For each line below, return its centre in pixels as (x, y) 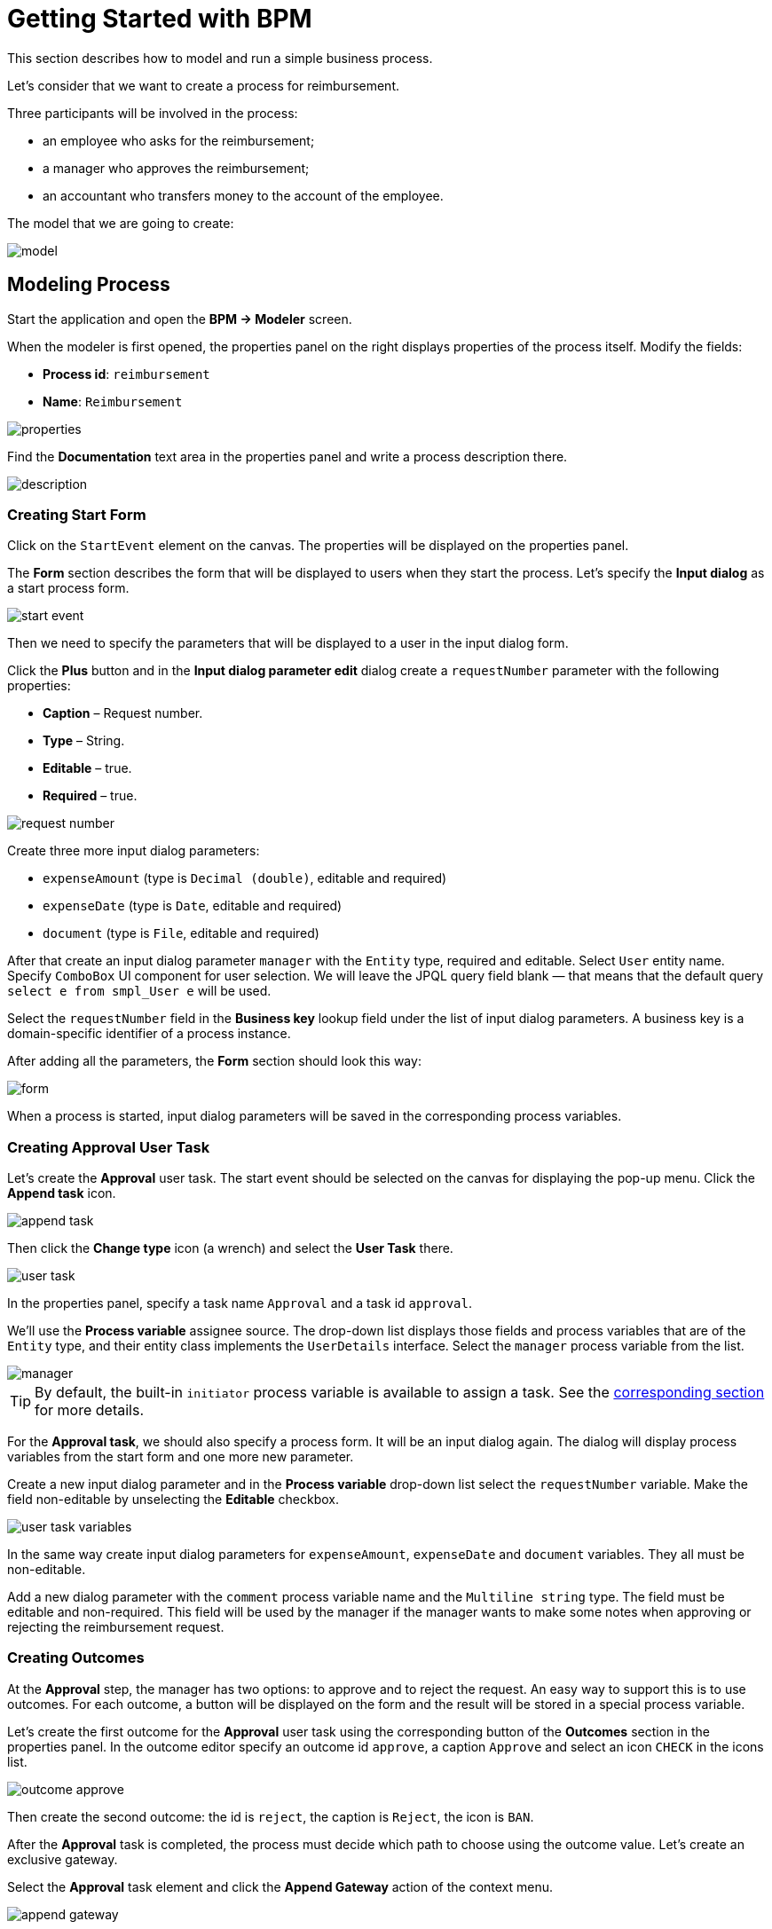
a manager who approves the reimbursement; (176, 168)
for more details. (89, 1410)
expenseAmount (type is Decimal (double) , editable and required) (245, 878)
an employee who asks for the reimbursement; (179, 140)
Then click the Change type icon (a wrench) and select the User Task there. (230, 1248)
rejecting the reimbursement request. (116, 1627)
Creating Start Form (77, 514)
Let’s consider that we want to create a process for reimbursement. (204, 85)
